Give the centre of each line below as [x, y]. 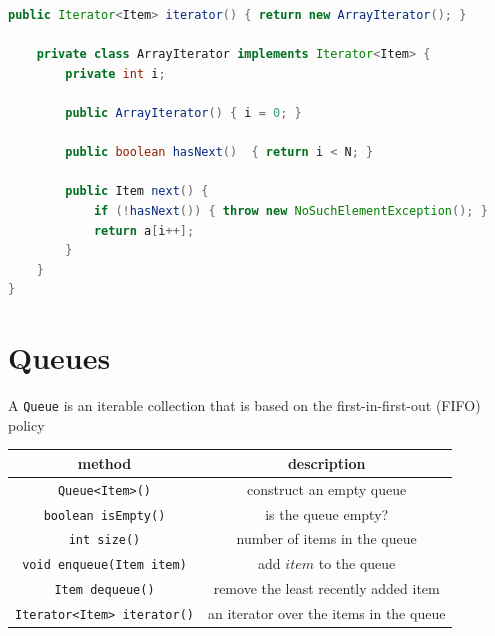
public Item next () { [137, 191]
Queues [59, 357]
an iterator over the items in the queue [326, 613]
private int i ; [115, 73]
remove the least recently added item [326, 588]
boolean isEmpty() [104, 515]
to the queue [357, 563]
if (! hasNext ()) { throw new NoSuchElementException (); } [290, 210]
